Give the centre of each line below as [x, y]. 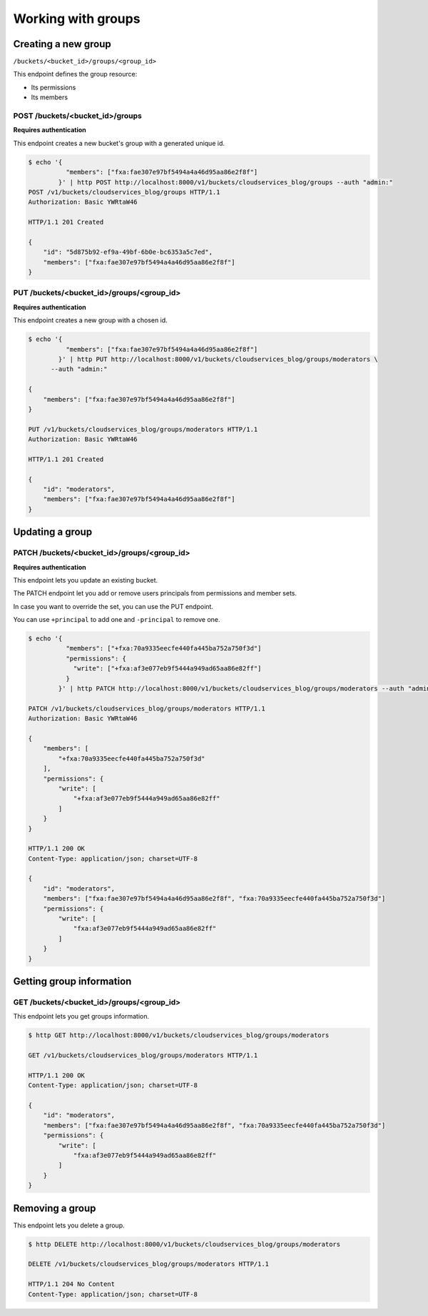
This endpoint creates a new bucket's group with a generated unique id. [119, 143]
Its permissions [53, 87]
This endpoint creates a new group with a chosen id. [90, 320]
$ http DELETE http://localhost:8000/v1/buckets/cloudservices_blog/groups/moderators [184, 1244]
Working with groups [77, 19]
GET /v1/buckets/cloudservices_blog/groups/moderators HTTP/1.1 [143, 1055]
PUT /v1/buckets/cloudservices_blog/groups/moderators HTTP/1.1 [143, 429]
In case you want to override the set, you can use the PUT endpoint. [113, 606]
